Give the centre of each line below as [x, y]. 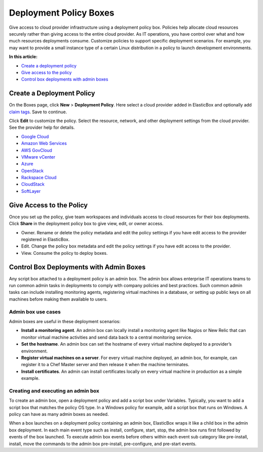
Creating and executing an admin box [54, 390]
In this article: [23, 57]
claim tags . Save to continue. [38, 112]
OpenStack [32, 170]
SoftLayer [31, 191]
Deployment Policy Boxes [62, 13]
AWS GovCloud [37, 150]
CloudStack [33, 184]
